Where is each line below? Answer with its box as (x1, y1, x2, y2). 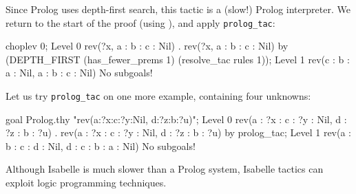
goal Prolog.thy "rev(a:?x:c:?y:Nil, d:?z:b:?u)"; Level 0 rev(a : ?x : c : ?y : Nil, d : (6, 111, 347, 126)
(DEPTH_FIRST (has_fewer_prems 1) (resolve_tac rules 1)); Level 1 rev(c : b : (6, 52, 350, 66)
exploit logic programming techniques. (6, 175, 167, 190)
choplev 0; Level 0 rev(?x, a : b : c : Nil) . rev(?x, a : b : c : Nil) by (6, 39, 289, 53)
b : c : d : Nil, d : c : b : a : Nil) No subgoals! (6, 138, 196, 153)
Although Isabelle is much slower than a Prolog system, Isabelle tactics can (6, 162, 324, 176)
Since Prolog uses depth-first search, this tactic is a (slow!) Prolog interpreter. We (6, 2, 350, 16)
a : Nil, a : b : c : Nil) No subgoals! (6, 65, 153, 80)
